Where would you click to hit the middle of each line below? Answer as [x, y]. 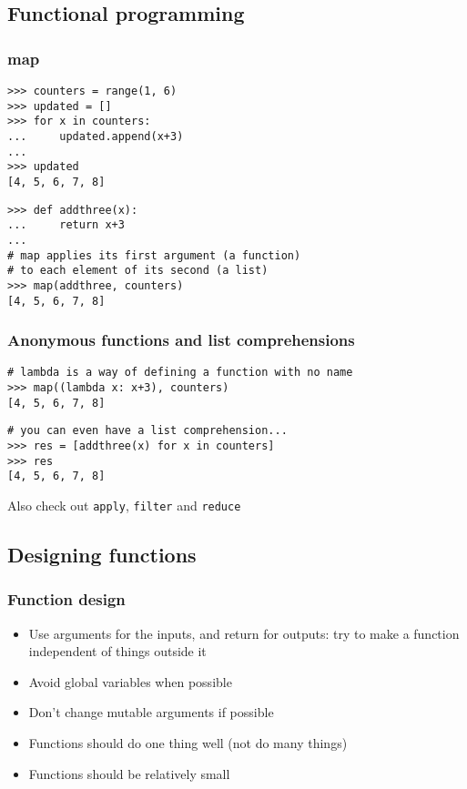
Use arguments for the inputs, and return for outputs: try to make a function [244, 633]
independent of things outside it [117, 651]
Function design [66, 599]
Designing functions [102, 555]
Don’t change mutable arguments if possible [151, 712]
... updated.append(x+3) [96, 136]
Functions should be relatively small [129, 773]
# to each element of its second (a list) [138, 271]
